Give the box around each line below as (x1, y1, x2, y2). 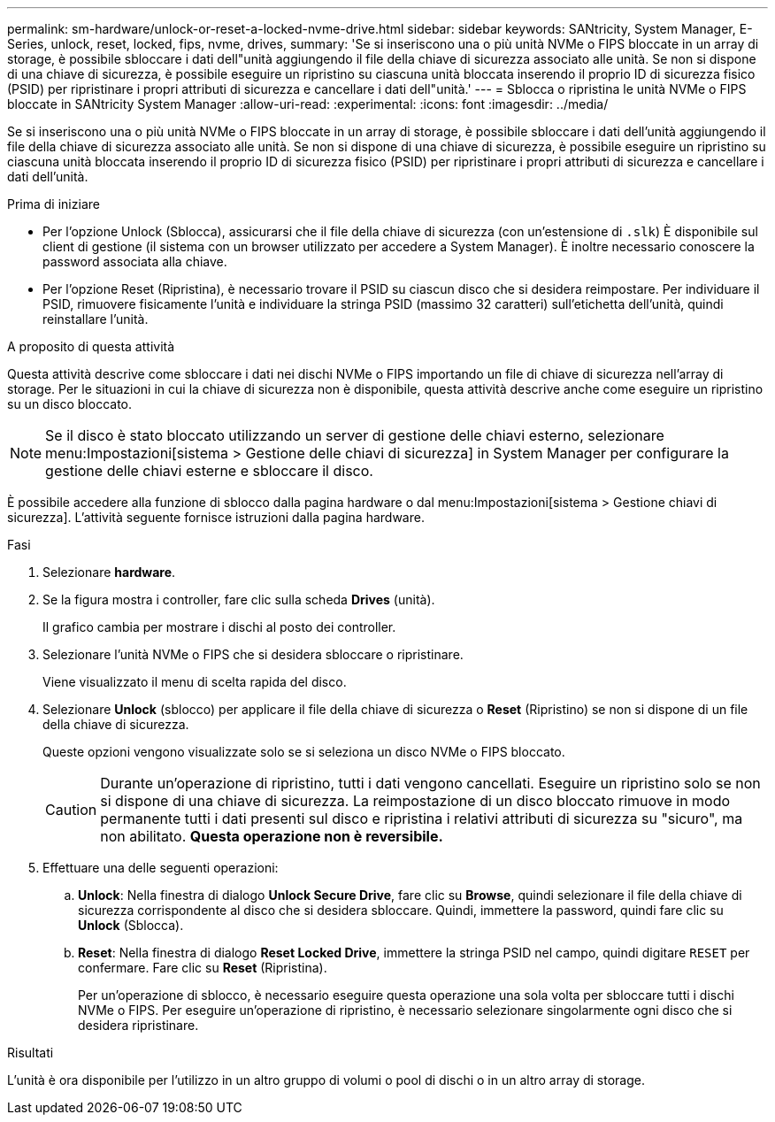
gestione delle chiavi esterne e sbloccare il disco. (45, 462, 373, 480)
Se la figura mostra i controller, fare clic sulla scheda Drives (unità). (42, 592, 435, 607)
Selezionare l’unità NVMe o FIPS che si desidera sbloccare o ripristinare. (42, 647, 464, 662)
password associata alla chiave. (42, 254, 227, 269)
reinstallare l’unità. (42, 311, 149, 327)
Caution (45, 801, 97, 818)
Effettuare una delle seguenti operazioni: (42, 860, 279, 875)
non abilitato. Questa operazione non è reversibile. (100, 827, 443, 845)
